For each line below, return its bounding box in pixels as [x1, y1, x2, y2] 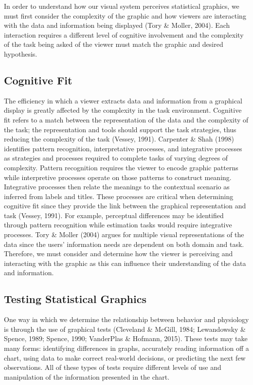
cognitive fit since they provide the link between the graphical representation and [4, 201, 246, 211]
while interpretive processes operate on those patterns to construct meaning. [4, 172, 232, 182]
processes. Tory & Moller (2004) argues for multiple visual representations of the [4, 229, 244, 240]
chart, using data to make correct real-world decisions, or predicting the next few [4, 352, 246, 363]
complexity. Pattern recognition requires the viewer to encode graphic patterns [4, 162, 238, 172]
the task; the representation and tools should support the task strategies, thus [4, 124, 236, 134]
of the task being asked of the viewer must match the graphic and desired [4, 39, 223, 49]
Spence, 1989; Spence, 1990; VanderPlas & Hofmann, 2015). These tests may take [4, 333, 248, 344]
